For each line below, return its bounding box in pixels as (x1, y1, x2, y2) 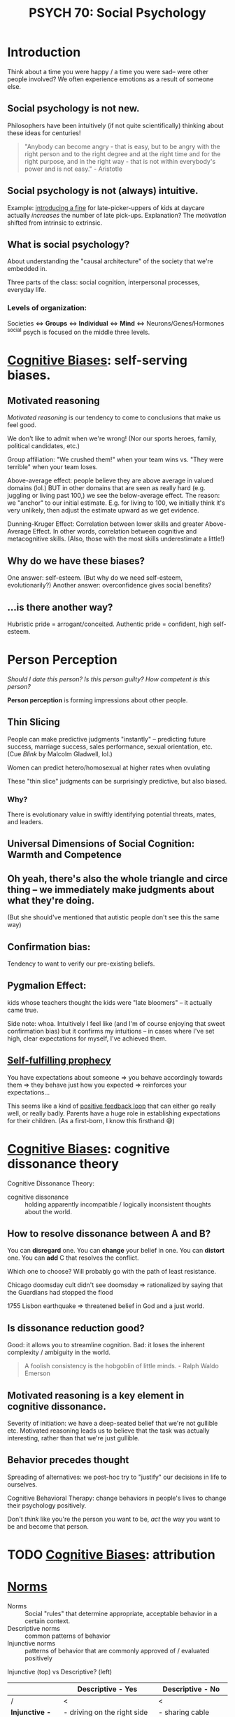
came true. (7, 1006, 38, 1014)
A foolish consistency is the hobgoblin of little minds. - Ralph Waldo (24, 1362, 219, 1370)
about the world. (24, 1207, 72, 1216)
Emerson (24, 1369, 50, 1377)
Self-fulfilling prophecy (7, 1055, 112, 1066)
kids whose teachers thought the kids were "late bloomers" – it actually (7, 998, 213, 1006)
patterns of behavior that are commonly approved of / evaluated (24, 1646, 210, 1655)
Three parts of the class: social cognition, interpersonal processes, (7, 278, 201, 286)
